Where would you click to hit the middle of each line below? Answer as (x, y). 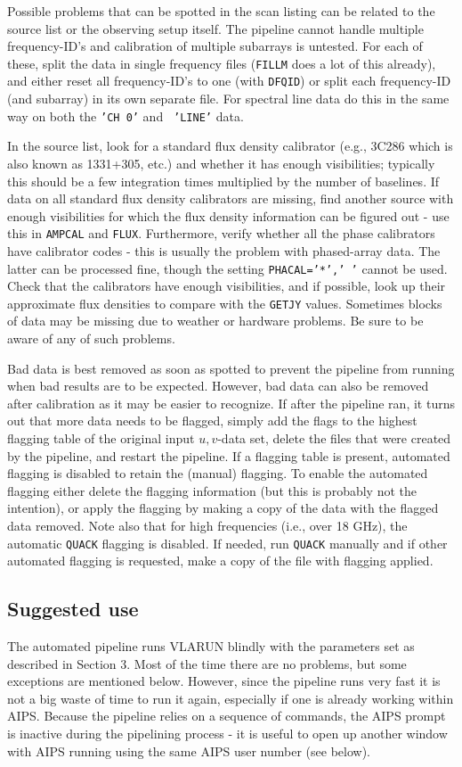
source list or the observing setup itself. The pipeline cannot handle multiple (215, 28)
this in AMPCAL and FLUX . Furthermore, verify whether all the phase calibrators (221, 233)
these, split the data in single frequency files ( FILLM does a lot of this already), (222, 63)
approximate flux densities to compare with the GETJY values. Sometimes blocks (225, 303)
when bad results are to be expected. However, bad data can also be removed (218, 386)
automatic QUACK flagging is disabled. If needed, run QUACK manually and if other (227, 543)
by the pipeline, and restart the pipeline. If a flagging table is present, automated (229, 455)
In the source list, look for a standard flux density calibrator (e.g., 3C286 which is (230, 146)
